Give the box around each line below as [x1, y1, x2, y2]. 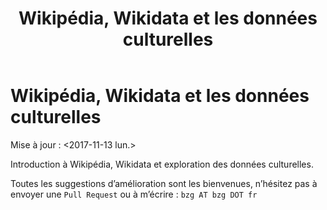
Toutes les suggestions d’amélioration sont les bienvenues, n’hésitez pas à [10, 177, 318, 189]
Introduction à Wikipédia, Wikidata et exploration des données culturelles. [10, 158, 314, 170]
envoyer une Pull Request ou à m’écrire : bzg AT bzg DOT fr [10, 188, 258, 200]
